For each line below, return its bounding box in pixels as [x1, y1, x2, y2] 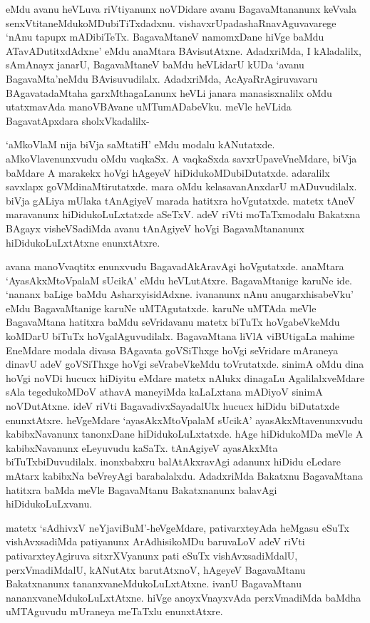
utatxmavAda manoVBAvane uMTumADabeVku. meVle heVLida [6, 99, 292, 114]
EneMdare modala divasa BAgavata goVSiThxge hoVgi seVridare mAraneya [6, 342, 339, 357]
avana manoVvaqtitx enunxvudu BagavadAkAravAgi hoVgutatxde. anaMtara [6, 259, 344, 274]
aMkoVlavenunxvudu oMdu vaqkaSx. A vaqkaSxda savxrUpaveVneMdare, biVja [6, 150, 357, 165]
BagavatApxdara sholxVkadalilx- [6, 113, 150, 128]
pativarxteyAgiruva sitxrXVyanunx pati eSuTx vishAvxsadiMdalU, [6, 547, 298, 562]
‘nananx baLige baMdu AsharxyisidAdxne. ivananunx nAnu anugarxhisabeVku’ [6, 287, 354, 302]
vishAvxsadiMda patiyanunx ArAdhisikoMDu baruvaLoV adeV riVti [6, 534, 305, 549]
